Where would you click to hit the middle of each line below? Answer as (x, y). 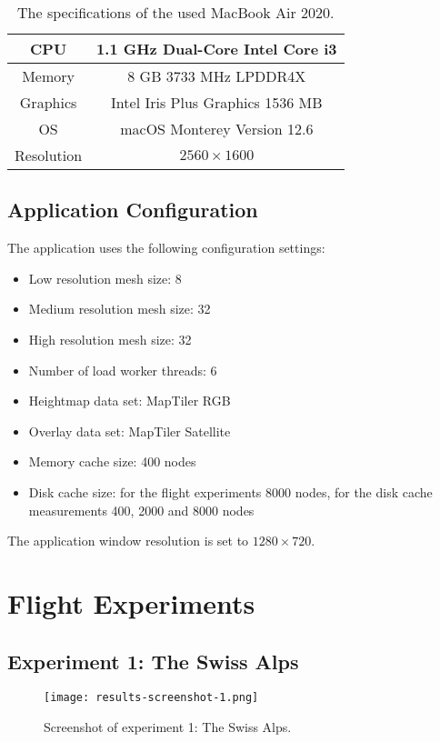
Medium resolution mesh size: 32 (120, 309)
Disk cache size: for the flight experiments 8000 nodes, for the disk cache (230, 491)
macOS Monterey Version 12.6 (217, 129)
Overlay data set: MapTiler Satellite (130, 431)
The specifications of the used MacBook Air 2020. (176, 12)
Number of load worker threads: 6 (123, 370)
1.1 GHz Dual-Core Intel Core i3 (217, 49)
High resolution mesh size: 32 (110, 339)
